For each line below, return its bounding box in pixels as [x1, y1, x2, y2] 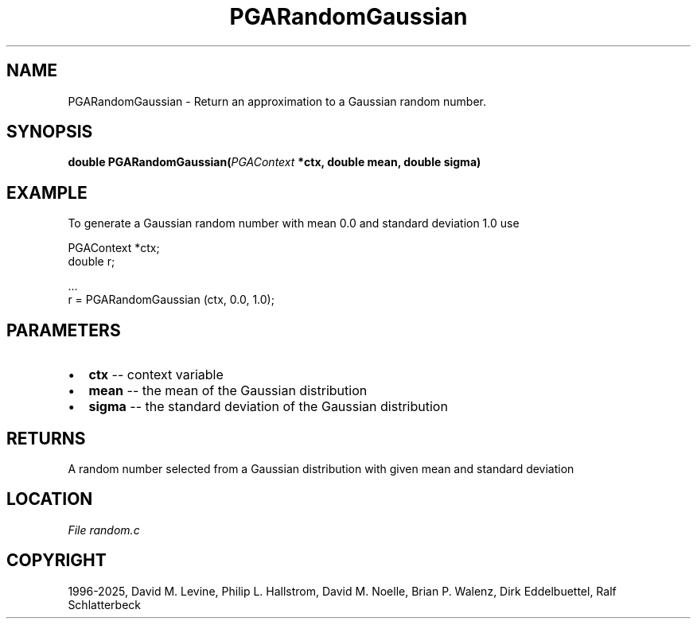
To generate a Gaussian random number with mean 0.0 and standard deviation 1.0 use [68, 216, 520, 231]
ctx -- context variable [88, 367, 224, 383]
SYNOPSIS [6, 122, 93, 142]
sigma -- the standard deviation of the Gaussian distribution [88, 398, 448, 415]
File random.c [68, 522, 140, 537]
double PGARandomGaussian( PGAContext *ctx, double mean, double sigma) [68, 155, 481, 169]
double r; [68, 254, 115, 269]
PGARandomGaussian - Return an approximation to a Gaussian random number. [68, 94, 487, 108]
